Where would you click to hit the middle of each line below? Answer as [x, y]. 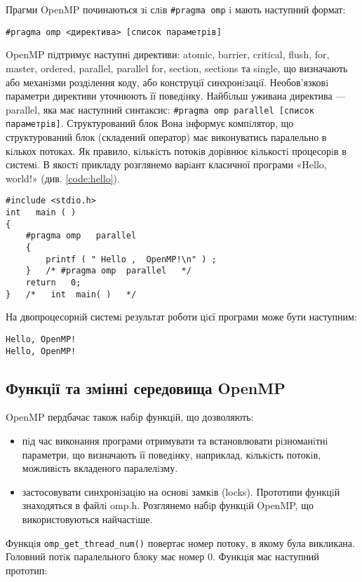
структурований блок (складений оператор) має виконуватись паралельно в [166, 137]
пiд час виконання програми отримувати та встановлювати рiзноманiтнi [175, 440]
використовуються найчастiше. [87, 519]
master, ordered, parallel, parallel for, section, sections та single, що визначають [177, 68]
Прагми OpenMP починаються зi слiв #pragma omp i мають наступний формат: [176, 9]
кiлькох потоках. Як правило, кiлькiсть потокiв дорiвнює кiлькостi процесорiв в [176, 150]
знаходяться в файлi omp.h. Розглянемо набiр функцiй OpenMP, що [168, 505]
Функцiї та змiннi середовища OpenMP [146, 387]
